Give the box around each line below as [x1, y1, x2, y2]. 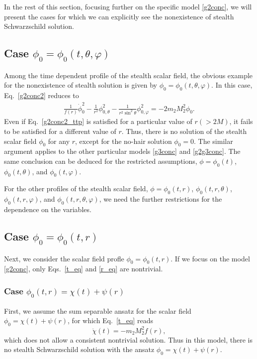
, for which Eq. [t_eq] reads [68, 315, 153, 326]
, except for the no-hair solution [75, 135, 172, 146]
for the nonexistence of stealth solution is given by [4, 80, 157, 90]
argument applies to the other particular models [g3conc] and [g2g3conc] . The [4, 146, 241, 156]
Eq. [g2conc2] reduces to [4, 90, 79, 101]
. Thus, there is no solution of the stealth [121, 125, 247, 136]
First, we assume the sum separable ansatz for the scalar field [4, 305, 191, 316]
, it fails [229, 116, 253, 126]
